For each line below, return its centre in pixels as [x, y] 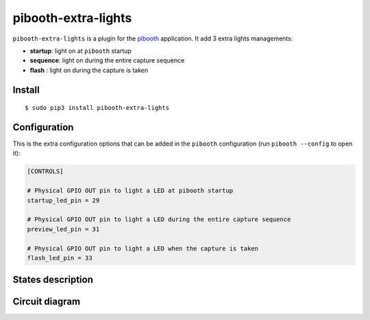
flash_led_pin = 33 [60, 258]
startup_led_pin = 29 [63, 200]
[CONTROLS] [45, 171]
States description [53, 280]
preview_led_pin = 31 [63, 229]
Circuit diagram [47, 302]
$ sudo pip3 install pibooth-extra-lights [97, 108]
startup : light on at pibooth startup [81, 51]
